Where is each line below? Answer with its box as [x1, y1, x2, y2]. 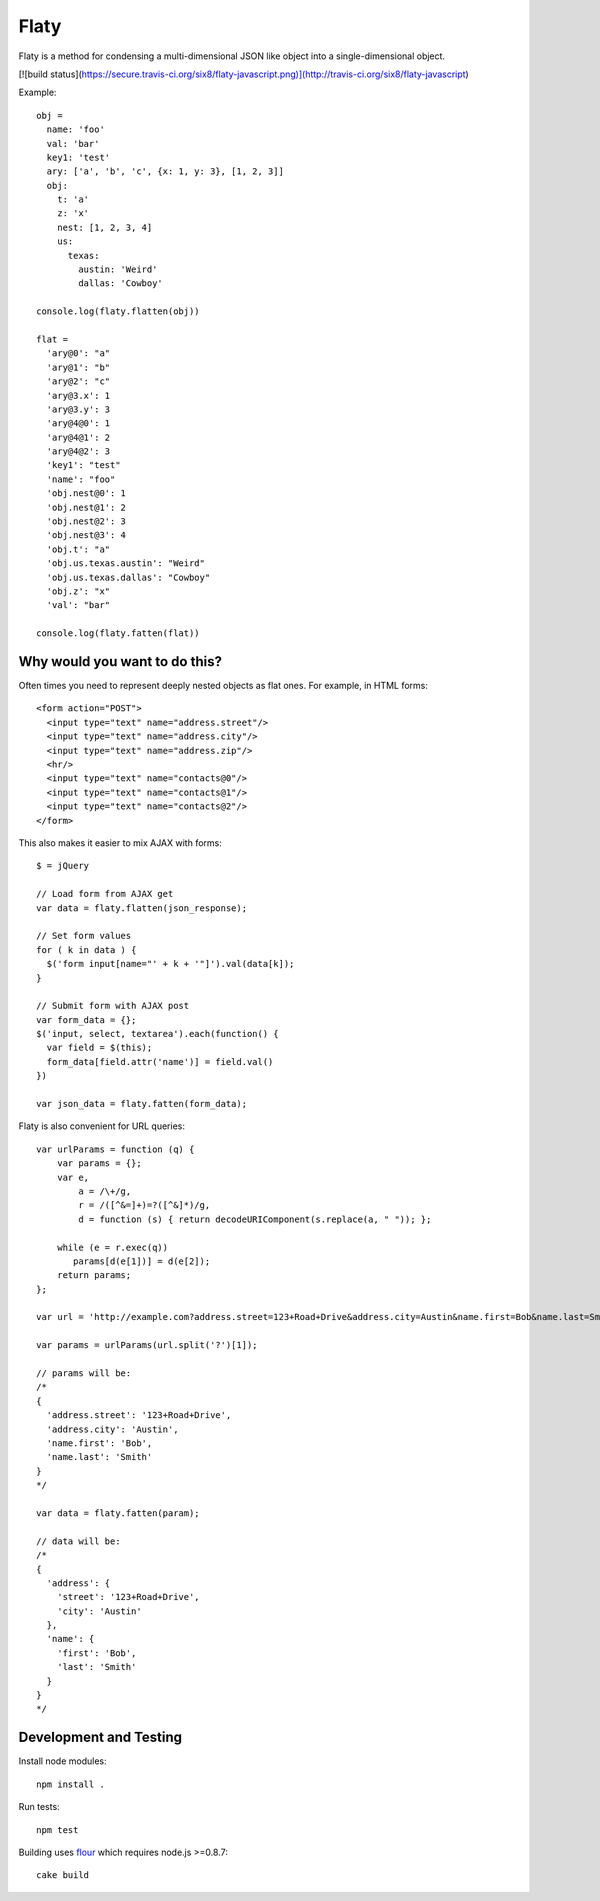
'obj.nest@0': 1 [46, 488, 127, 499]
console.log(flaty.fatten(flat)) [36, 628, 200, 639]
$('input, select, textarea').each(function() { [36, 1028, 279, 1040]
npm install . [36, 1778, 105, 1790]
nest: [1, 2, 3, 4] [56, 221, 153, 233]
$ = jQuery [36, 860, 90, 872]
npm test [36, 1824, 79, 1835]
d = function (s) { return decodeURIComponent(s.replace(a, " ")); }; [78, 1213, 432, 1225]
